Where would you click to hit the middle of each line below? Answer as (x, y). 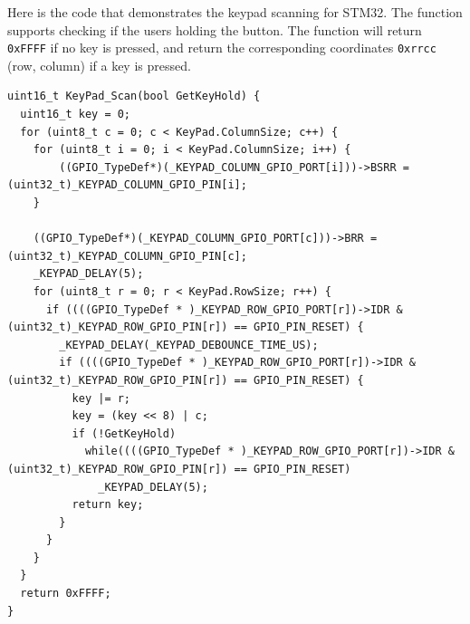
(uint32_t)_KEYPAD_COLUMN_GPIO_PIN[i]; (127, 185)
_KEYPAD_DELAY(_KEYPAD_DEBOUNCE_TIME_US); (189, 345)
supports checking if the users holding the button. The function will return (215, 29)
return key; (108, 505)
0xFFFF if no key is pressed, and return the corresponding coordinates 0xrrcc (222, 48)
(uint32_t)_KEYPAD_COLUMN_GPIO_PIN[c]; (127, 256)
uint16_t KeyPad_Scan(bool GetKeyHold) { (134, 96)
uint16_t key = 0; (76, 115)
